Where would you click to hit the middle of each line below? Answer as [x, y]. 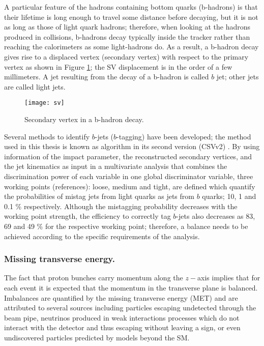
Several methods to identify [47, 136]
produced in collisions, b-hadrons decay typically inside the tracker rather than [127, 36]
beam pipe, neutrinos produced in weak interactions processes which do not [122, 317]
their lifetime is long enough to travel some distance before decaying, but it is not [131, 17]
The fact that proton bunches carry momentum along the [94, 278]
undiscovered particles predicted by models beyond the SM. [97, 337]
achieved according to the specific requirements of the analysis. [102, 236]
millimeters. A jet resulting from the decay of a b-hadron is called [107, 77]
